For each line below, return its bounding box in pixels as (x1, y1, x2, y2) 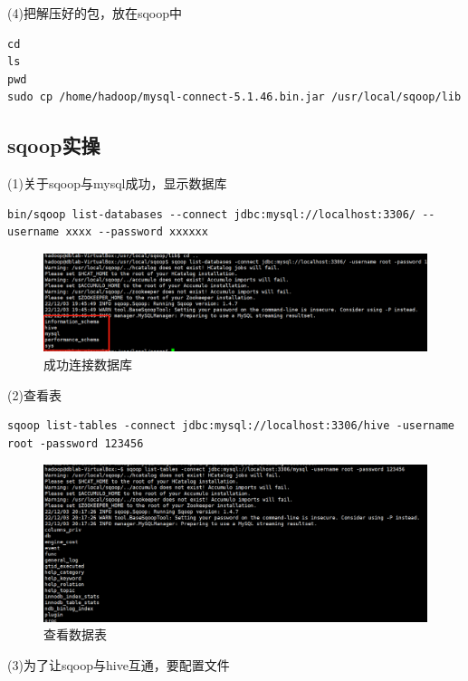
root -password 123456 (7, 436, 144, 450)
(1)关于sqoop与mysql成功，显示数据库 (7, 174, 227, 193)
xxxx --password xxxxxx (65, 225, 208, 239)
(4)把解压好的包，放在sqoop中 (7, 4, 182, 22)
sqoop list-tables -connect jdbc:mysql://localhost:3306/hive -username (7, 419, 454, 433)
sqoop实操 (7, 131, 100, 159)
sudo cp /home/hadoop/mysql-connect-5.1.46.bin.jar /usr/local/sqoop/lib (7, 91, 462, 104)
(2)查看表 (7, 385, 62, 404)
